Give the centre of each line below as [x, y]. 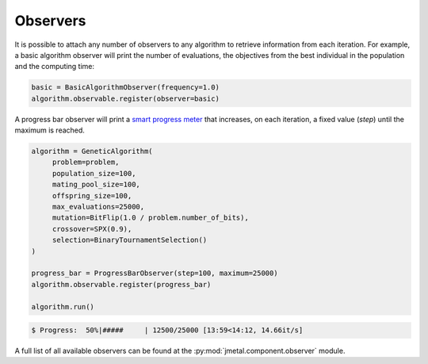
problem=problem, [86, 162]
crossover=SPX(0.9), [92, 229]
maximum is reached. [50, 130]
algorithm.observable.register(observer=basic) [125, 98]
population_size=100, [94, 173]
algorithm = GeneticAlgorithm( [92, 151]
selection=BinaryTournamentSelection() [130, 240]
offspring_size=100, [92, 195]
